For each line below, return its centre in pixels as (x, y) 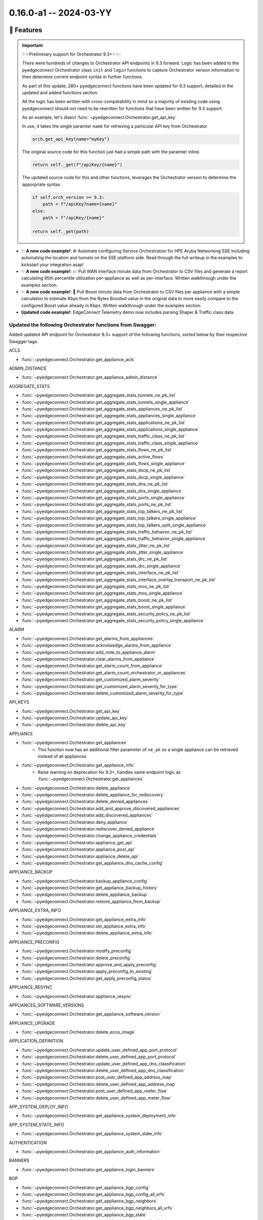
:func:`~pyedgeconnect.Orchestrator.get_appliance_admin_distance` (90, 377)
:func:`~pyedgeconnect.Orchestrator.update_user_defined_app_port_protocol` (99, 1050)
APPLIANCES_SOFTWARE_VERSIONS (47, 1005)
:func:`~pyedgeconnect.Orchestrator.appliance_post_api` (78, 850)
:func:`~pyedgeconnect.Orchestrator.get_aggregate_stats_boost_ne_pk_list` (97, 600)
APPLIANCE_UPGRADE (32, 1023)
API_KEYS (19, 702)
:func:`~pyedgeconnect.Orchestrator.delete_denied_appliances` (85, 802)
